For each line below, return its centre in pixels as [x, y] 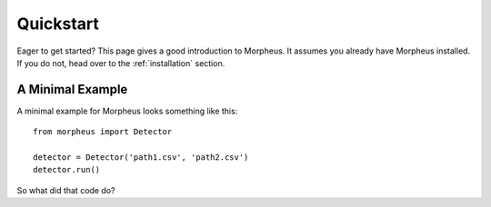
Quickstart [58, 24]
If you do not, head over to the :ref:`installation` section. [121, 63]
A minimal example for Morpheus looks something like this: [127, 111]
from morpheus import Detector [103, 132]
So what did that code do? [66, 190]
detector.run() [67, 170]
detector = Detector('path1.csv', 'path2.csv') [141, 158]
